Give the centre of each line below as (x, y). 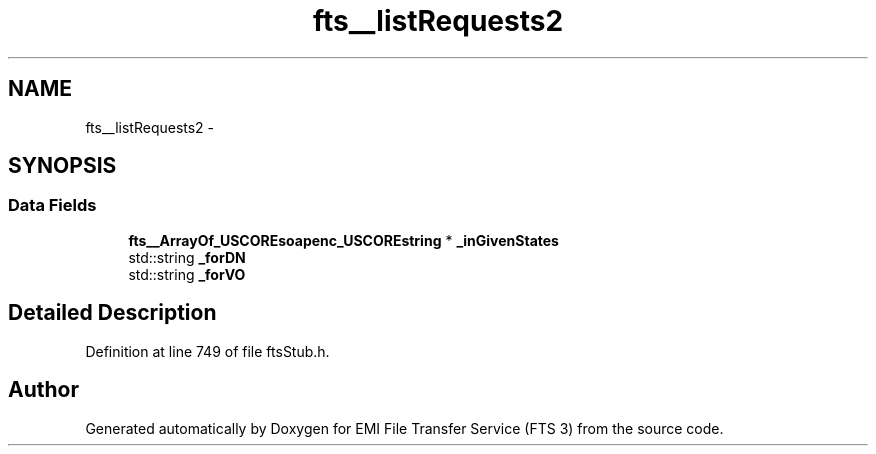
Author (43, 390)
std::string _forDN (187, 257)
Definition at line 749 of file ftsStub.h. (207, 351)
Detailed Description (112, 313)
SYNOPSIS (62, 166)
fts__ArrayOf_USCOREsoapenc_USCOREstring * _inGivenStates (343, 240)
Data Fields (52, 205)
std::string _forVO (187, 274)
